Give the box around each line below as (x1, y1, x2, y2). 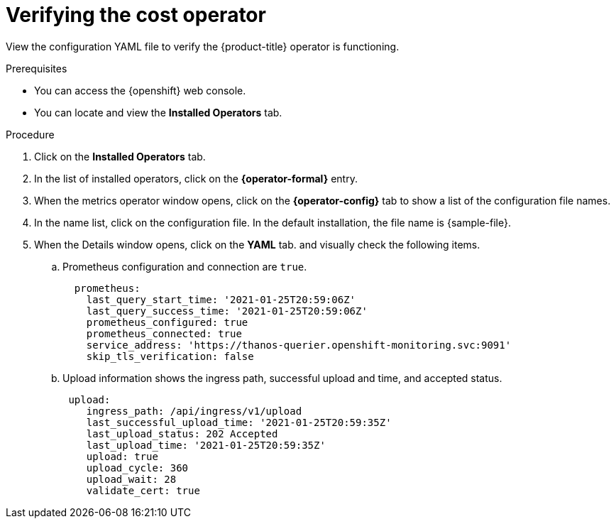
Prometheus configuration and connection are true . (62, 260, 307, 273)
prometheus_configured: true (86, 316, 248, 328)
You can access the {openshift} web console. (34, 84, 246, 97)
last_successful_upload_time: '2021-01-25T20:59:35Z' (86, 416, 392, 428)
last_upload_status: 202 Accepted (86, 427, 278, 440)
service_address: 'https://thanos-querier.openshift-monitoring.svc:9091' (86, 339, 512, 351)
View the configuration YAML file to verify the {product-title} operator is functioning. (6, 40, 400, 53)
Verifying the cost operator (6, 3, 266, 27)
